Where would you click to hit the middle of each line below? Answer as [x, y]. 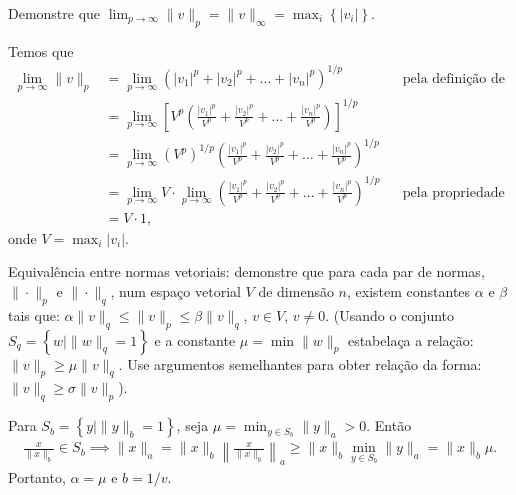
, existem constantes [409, 290]
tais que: [34, 314]
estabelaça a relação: [410, 339]
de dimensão [296, 290]
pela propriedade [453, 192]
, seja [192, 425]
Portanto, [37, 477]
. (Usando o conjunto [390, 314]
